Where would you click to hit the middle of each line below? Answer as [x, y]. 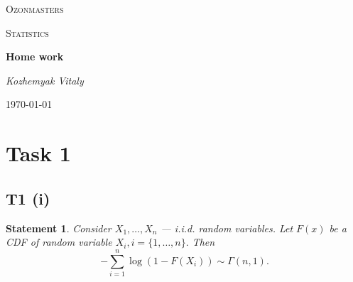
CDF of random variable [59, 242]
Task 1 [38, 153]
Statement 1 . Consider [59, 228]
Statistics [27, 32]
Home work [35, 56]
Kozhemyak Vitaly [45, 80]
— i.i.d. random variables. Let [227, 228]
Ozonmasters [35, 9]
